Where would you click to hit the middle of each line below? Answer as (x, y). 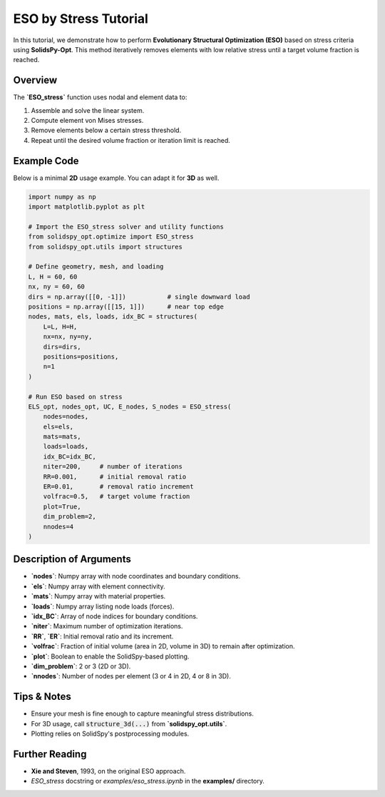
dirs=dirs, (62, 347)
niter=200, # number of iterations (113, 467)
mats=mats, (62, 437)
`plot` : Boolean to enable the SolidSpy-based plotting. (110, 656)
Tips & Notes (42, 697)
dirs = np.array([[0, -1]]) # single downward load (139, 297)
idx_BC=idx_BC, (70, 456)
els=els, (58, 426)
